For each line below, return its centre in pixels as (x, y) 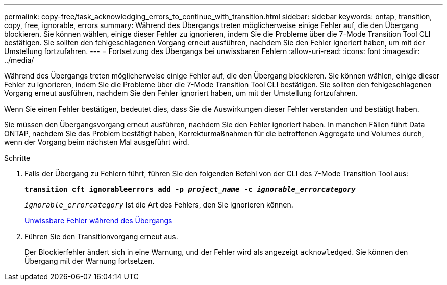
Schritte (17, 158)
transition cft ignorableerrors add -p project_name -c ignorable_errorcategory (190, 189)
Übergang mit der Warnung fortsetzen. (90, 261)
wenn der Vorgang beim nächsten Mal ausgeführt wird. (97, 142)
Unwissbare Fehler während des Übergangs (98, 221)
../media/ (19, 60)
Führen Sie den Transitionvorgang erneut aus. (101, 236)
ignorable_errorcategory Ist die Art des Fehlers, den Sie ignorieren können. (159, 205)
